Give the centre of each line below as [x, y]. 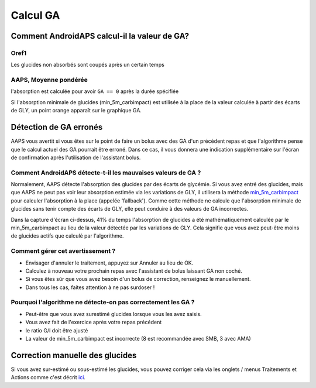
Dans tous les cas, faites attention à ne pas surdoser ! [90, 287]
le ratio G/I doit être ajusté [57, 330]
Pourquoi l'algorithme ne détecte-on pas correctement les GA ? [103, 303]
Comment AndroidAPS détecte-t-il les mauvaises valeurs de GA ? [106, 173]
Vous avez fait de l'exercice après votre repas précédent [94, 322]
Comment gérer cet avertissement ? [63, 251]
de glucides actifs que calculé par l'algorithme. [67, 236]
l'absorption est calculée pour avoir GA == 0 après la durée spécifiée [95, 91]
